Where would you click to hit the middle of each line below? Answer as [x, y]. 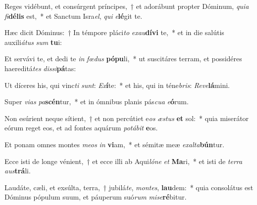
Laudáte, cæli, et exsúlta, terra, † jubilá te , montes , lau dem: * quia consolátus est [129, 187]
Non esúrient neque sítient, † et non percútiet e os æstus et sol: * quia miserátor [127, 118]
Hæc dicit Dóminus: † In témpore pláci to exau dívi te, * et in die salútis [114, 32]
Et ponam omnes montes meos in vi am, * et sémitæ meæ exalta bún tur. [114, 144]
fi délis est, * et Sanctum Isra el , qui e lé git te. [74, 16]
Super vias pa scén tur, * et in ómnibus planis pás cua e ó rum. [97, 102]
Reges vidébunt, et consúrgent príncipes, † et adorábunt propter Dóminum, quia [127, 6]
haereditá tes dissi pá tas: [40, 68]
